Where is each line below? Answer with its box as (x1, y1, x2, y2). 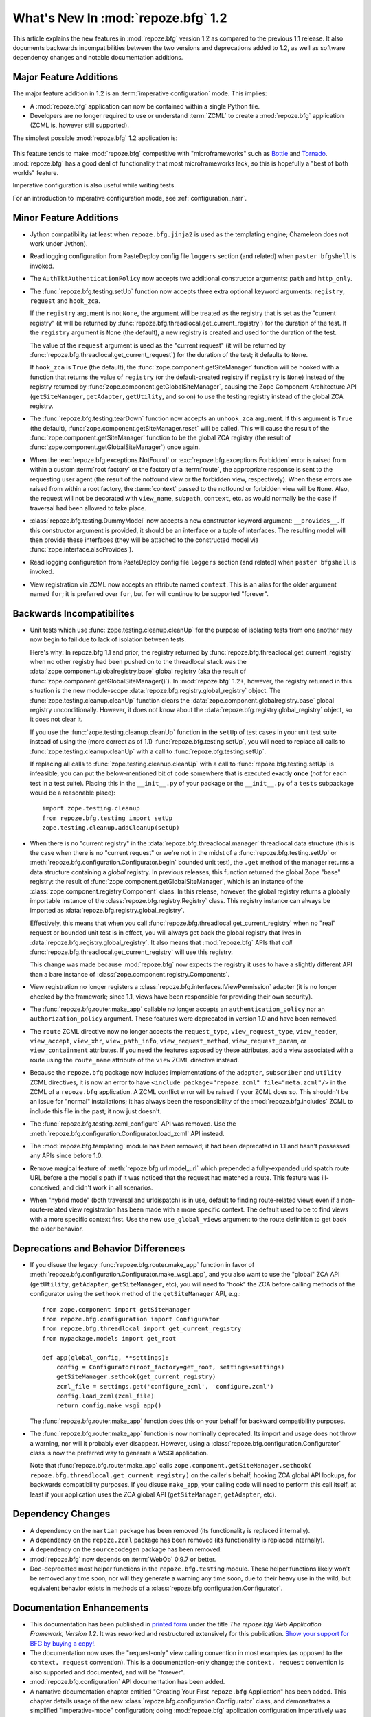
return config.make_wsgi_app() (56, 1402, 162, 1409)
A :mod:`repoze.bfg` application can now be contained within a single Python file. (30, 102, 260, 110)
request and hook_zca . (30, 297, 101, 305)
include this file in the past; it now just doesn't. (30, 1106, 161, 1115)
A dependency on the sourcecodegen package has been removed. (30, 1545, 223, 1554)
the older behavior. (30, 1225, 84, 1233)
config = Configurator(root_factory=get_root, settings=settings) (56, 1363, 285, 1371)
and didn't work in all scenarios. (63, 1183, 153, 1192)
